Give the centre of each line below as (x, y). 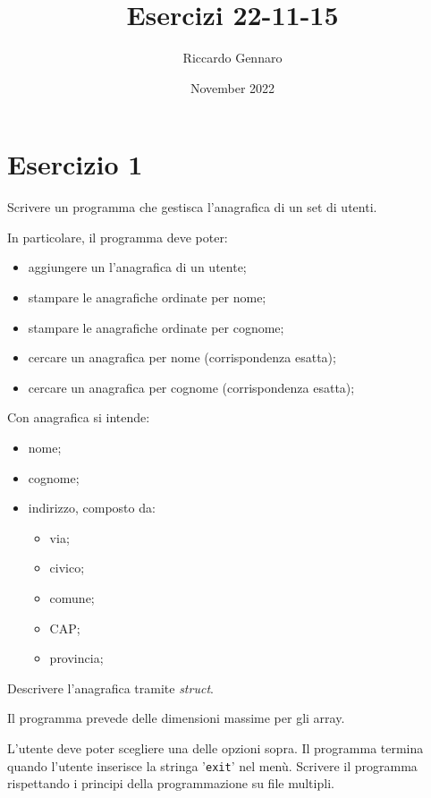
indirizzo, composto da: (92, 508)
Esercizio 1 (75, 164)
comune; (72, 597)
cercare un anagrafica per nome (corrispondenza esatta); (182, 357)
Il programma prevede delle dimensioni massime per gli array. (176, 718)
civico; (67, 568)
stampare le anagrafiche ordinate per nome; (147, 297)
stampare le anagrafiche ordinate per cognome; (156, 327)
